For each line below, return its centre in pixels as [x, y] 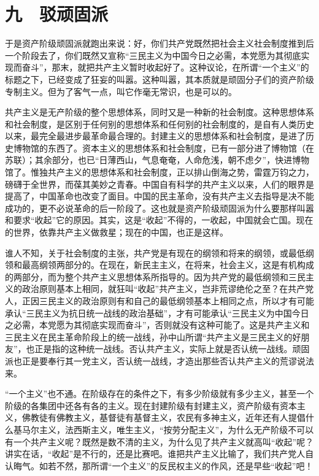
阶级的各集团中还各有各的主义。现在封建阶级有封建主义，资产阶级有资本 [151, 405]
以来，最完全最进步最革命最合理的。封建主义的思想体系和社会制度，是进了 [155, 136]
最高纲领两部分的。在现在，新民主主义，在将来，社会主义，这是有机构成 [168, 265]
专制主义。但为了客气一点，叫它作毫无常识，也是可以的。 [121, 91]
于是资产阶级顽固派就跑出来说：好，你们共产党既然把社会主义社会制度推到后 [159, 43]
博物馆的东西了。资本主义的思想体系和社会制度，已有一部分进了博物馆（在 [163, 148]
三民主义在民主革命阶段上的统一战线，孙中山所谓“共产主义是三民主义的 [149, 336]
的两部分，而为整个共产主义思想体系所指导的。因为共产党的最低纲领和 [147, 276]
